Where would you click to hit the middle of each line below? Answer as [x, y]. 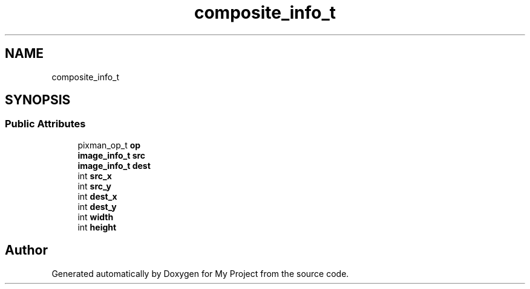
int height [97, 227]
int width [96, 217]
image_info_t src [112, 155]
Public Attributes [45, 124]
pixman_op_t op [109, 145]
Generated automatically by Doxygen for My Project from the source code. [200, 273]
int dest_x [97, 196]
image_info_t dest [114, 165]
